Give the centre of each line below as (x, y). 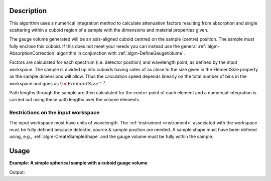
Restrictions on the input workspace (54, 113)
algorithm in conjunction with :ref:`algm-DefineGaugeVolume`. (121, 53)
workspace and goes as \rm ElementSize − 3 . (58, 83)
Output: (17, 172)
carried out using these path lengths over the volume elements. (75, 100)
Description (28, 11)
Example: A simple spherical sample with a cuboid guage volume (78, 163)
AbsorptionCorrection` (33, 53)
